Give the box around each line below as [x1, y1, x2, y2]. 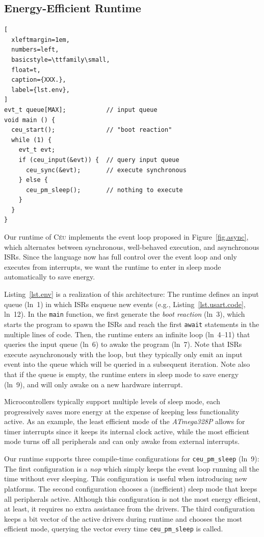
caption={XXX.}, [11, 76, 66, 84]
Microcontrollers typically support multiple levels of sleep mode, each [4, 396, 220, 407]
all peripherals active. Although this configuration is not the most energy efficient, [4, 493, 260, 504]
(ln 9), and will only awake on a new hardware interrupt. [4, 379, 183, 389]
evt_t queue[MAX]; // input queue [4, 106, 157, 113]
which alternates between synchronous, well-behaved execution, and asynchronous [4, 241, 259, 252]
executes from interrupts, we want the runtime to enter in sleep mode [4, 261, 221, 272]
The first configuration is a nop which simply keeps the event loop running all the [4, 463, 259, 474]
